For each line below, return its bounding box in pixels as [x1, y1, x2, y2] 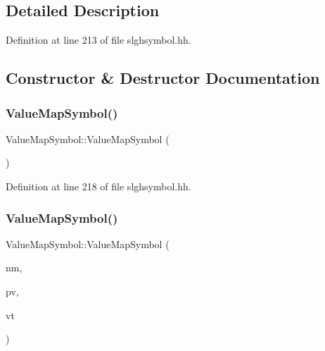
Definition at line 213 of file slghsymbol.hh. [6, 32, 191, 47]
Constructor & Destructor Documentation [6, 67, 320, 89]
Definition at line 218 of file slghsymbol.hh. [6, 178, 191, 193]
